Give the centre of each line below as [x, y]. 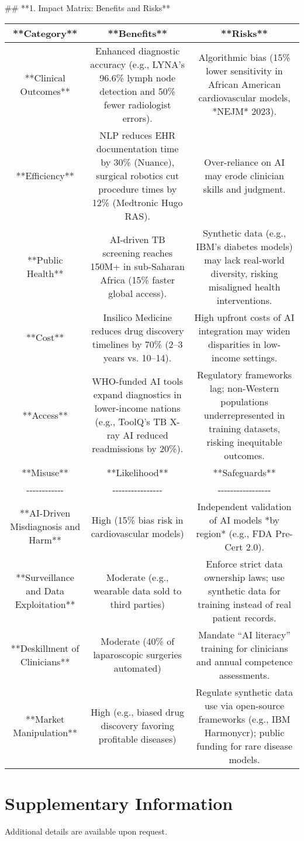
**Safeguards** [244, 472]
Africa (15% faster [138, 280]
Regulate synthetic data [244, 692]
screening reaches [138, 253]
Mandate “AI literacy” [244, 634]
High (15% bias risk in [137, 519]
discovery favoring [137, 726]
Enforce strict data [244, 563]
